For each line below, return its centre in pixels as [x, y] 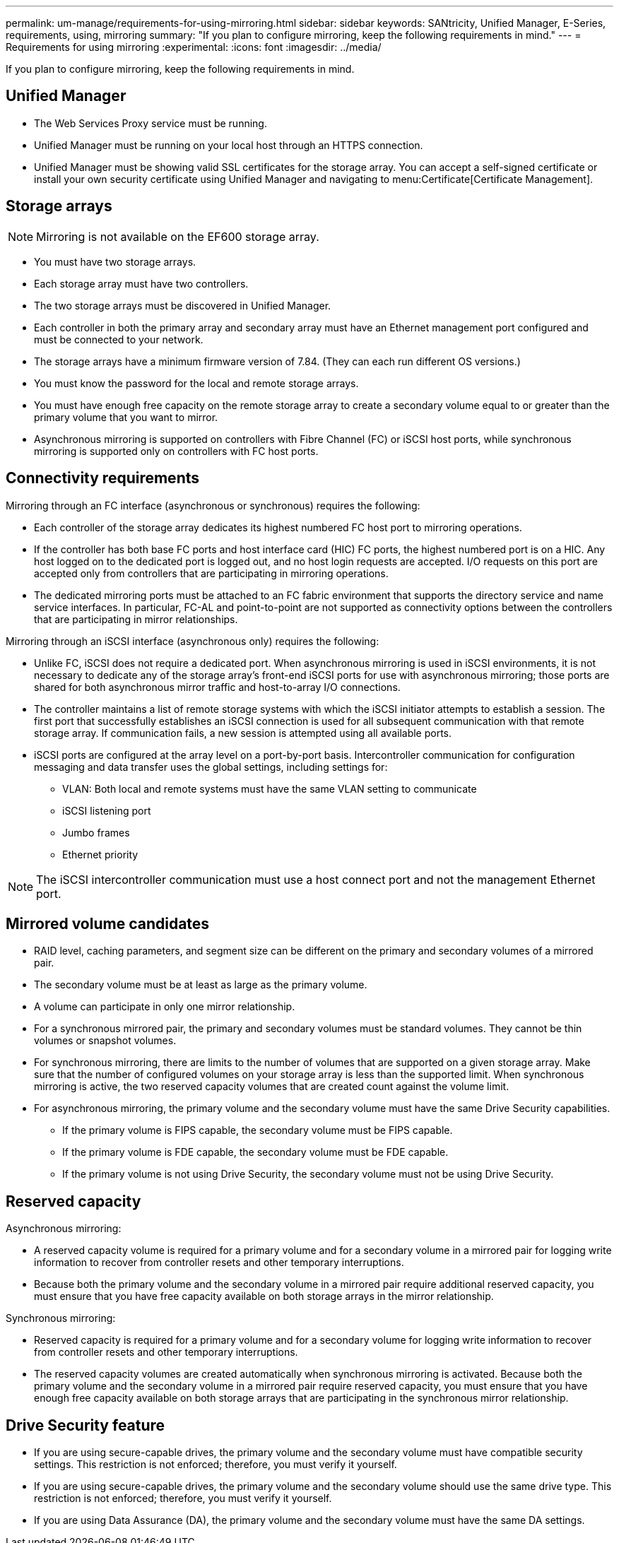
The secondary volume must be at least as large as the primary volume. [201, 985]
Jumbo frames [96, 832]
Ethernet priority [100, 854]
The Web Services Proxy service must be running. [151, 123]
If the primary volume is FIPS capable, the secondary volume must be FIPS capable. [258, 1130]
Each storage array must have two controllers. [141, 283]
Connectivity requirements [103, 478]
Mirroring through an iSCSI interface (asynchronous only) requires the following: [193, 641]
